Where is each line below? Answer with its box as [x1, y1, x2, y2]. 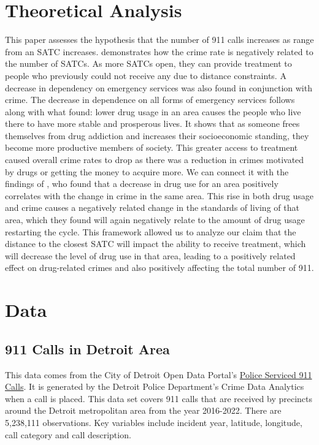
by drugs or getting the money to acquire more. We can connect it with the [5, 165, 289, 178]
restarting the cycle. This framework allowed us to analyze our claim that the [5, 225, 296, 238]
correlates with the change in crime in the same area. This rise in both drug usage [5, 189, 314, 202]
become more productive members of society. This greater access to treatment [5, 141, 298, 154]
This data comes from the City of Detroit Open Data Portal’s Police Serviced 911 [5, 368, 312, 381]
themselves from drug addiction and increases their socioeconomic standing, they [5, 129, 309, 142]
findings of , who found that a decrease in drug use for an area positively [5, 177, 279, 190]
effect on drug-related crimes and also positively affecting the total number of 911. [5, 261, 314, 274]
